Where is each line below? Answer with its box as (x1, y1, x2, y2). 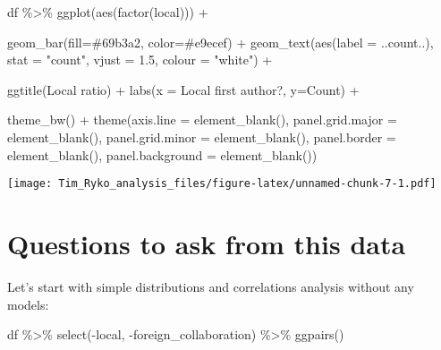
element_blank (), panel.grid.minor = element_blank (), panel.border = (7, 127, 396, 146)
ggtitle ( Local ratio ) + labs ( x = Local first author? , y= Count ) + (7, 80, 360, 98)
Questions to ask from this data (7, 226, 406, 261)
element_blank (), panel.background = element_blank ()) (7, 145, 318, 164)
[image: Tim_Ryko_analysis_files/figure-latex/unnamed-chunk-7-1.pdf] (7, 177, 437, 191)
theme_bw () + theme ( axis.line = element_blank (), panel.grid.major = (7, 110, 397, 129)
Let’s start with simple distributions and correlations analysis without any (7, 277, 414, 295)
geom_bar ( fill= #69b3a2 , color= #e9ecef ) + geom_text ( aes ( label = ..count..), (7, 32, 434, 51)
